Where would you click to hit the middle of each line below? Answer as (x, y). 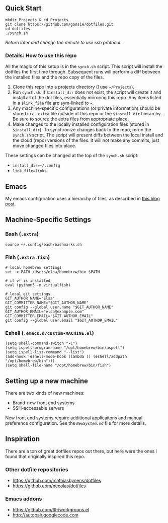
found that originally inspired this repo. (45, 456)
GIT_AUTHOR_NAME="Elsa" (30, 298)
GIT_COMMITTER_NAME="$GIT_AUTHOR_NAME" (47, 303)
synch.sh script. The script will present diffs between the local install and (88, 135)
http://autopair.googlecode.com (46, 515)
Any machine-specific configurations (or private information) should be (86, 108)
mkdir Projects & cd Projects (37, 20)
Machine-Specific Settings (48, 220)
